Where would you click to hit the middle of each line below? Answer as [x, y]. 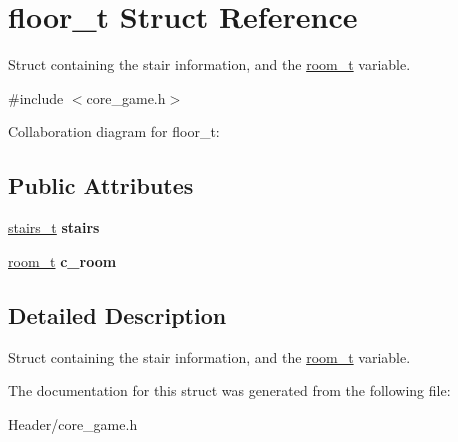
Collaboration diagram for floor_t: [114, 131]
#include [36, 97]
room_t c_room [62, 260]
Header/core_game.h [73, 423]
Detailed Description [117, 314]
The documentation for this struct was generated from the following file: [229, 390]
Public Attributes [101, 185]
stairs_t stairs [54, 227]
